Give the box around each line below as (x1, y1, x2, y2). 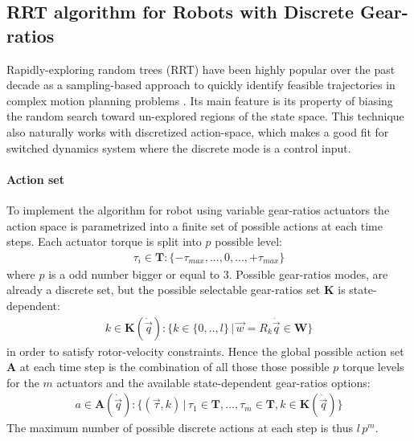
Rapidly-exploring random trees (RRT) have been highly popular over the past (6, 60, 396, 77)
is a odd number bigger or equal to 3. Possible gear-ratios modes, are (48, 265, 388, 282)
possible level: (215, 233, 283, 250)
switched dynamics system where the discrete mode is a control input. (6, 139, 351, 156)
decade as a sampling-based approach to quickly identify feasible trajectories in (6, 76, 396, 93)
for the (6, 374, 39, 390)
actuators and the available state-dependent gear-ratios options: (56, 374, 371, 390)
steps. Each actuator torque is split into (6, 233, 202, 250)
